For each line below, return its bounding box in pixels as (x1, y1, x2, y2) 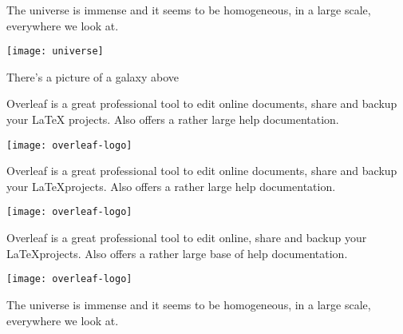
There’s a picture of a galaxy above (6, 68, 179, 85)
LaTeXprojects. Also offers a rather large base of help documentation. (6, 245, 348, 261)
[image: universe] (6, 46, 104, 58)
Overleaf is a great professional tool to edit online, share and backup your (6, 229, 367, 246)
